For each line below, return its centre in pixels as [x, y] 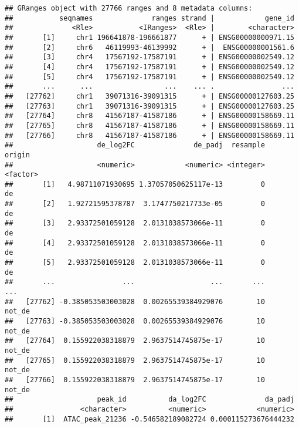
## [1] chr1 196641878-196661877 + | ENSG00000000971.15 [149, 37]
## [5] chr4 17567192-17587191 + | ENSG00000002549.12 [149, 77]
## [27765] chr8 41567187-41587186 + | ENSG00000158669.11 [149, 125]
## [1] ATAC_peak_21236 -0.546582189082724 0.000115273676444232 [149, 419]
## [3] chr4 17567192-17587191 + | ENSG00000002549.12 [149, 57]
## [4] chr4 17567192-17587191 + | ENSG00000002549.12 [149, 67]
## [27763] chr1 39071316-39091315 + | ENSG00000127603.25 [149, 106]
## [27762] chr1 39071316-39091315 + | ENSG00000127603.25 [149, 96]
